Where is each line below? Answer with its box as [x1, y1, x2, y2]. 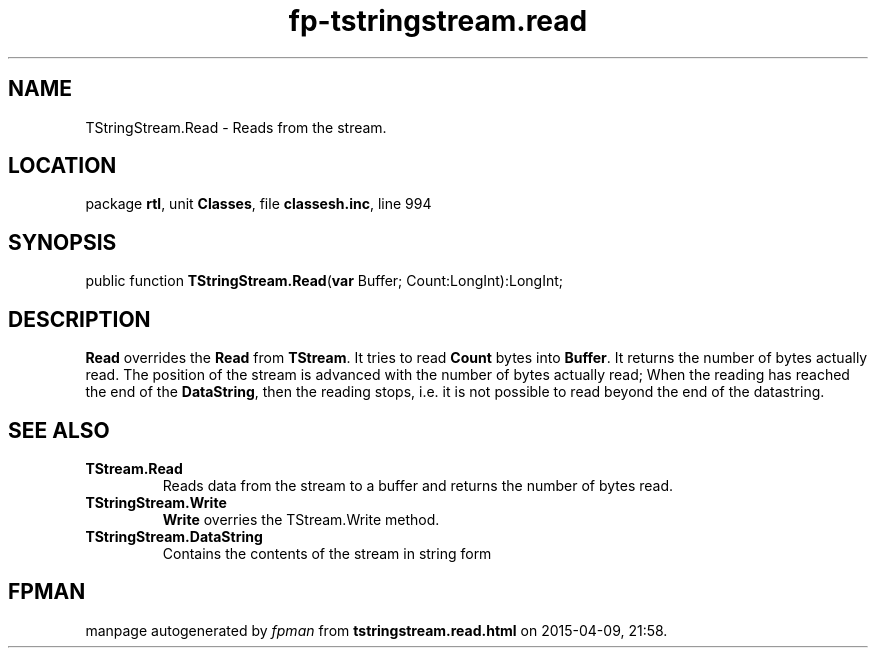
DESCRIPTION [8, 306, 151, 332]
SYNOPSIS [8, 229, 117, 255]
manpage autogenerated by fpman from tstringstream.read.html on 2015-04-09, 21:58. [85, 621, 668, 639]
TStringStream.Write [85, 493, 227, 511]
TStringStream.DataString [85, 527, 263, 545]
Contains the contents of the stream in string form [162, 544, 492, 562]
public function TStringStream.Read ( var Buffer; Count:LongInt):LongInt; [85, 272, 563, 290]
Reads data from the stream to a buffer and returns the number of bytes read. [162, 476, 674, 494]
